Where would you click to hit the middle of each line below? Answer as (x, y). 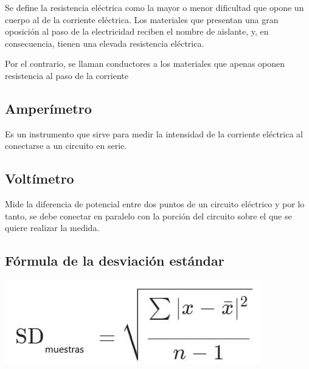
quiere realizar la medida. (52, 228)
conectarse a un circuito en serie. (66, 146)
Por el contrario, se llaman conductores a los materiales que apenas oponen (145, 64)
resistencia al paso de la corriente (67, 75)
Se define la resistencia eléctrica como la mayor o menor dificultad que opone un (154, 7)
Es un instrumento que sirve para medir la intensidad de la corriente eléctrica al (154, 133)
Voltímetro (40, 178)
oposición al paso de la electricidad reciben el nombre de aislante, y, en (137, 31)
